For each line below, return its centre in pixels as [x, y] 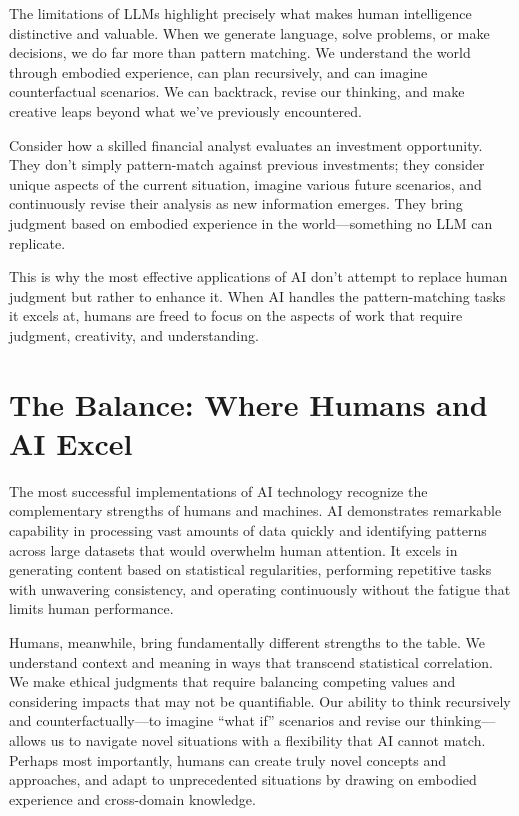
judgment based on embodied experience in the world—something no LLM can [251, 222]
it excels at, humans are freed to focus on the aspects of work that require [236, 315]
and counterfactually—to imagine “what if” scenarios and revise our [217, 720]
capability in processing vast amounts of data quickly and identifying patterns [248, 530]
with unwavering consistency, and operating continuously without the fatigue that [260, 588]
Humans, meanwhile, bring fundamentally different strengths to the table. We [247, 641]
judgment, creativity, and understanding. [134, 334]
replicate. [37, 242]
